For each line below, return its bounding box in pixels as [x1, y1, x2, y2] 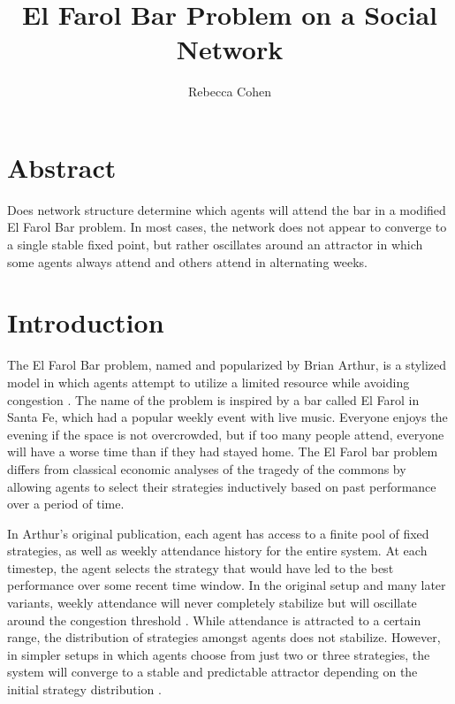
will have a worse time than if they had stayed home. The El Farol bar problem [7, 442, 438, 461]
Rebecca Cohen [188, 82, 271, 101]
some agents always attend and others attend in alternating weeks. [7, 252, 368, 271]
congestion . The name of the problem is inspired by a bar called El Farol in [7, 390, 420, 409]
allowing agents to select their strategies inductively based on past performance [7, 477, 436, 495]
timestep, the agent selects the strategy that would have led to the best [7, 558, 394, 577]
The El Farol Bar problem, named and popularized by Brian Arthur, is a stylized [7, 356, 447, 374]
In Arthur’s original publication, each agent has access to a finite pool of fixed [7, 524, 429, 542]
